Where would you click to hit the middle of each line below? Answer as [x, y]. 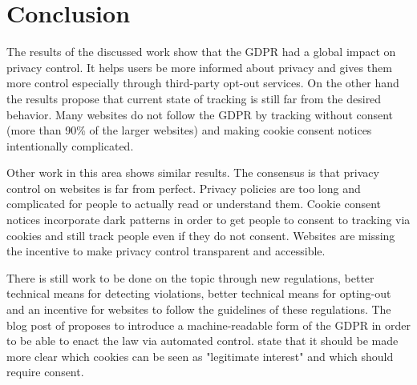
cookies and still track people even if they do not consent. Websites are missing [201, 235]
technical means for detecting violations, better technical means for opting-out [199, 293]
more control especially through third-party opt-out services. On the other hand [203, 83]
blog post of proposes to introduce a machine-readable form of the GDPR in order [208, 325]
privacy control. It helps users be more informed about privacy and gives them [199, 67]
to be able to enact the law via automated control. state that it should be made [202, 341]
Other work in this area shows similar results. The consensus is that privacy [193, 172]
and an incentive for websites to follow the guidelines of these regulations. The [199, 309]
